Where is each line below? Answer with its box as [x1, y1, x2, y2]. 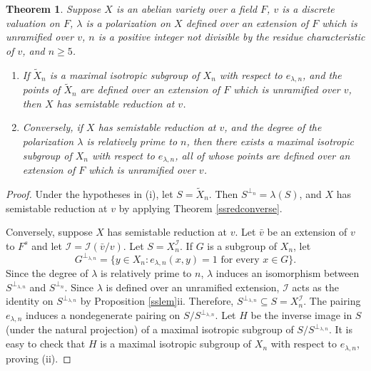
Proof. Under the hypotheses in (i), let [6, 186, 173, 201]
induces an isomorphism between [215, 266, 360, 281]
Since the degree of [6, 266, 88, 281]
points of [22, 82, 61, 97]
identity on [6, 293, 54, 308]
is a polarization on [86, 15, 171, 30]
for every [220, 254, 260, 265]
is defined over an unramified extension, [106, 279, 280, 294]
